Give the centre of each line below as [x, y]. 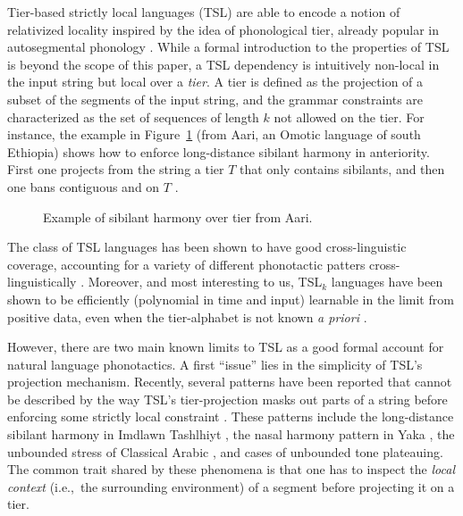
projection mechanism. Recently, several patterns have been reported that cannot [230, 382]
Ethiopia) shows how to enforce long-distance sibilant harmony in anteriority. [219, 151]
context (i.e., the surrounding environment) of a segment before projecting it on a [231, 486]
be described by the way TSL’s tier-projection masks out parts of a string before [227, 399]
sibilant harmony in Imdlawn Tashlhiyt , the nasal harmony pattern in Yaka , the [231, 434]
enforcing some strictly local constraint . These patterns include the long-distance [231, 416]
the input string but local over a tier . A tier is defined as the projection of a [215, 82]
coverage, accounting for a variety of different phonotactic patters [186, 264]
